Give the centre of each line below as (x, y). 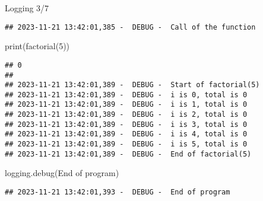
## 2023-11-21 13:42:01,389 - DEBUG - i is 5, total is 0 (126, 144)
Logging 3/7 (27, 8)
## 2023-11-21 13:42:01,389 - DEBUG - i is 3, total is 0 (126, 124)
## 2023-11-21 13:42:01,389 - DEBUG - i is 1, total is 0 (126, 105)
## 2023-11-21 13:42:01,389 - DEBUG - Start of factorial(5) (132, 85)
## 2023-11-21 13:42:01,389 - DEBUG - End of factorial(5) (128, 154)
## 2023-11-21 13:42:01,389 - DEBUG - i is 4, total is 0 (126, 134)
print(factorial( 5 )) (37, 46)
